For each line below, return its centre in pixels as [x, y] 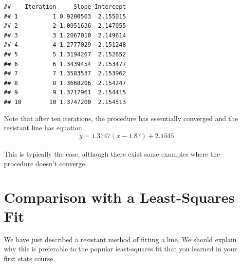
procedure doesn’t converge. [46, 163]
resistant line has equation [43, 128]
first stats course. [29, 258]
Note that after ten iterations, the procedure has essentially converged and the [121, 118]
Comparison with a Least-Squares [119, 197]
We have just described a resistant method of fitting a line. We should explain [120, 239]
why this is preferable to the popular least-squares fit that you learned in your [121, 249]
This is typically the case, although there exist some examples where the [112, 154]
